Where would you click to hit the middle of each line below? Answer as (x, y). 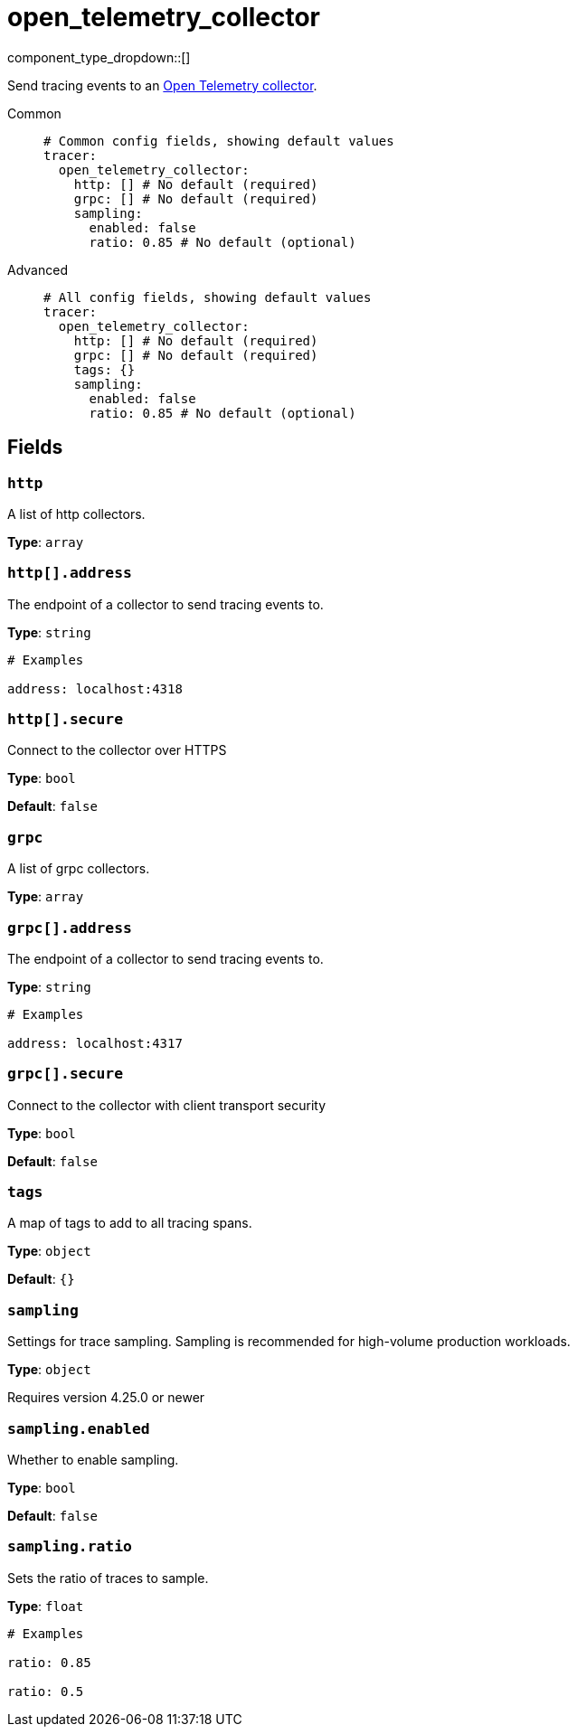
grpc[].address (70, 928)
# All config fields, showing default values (208, 297)
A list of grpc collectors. (79, 869)
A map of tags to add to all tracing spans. (130, 1223)
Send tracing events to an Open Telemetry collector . (162, 85)
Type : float (46, 1606)
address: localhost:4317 (95, 1043)
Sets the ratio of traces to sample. (108, 1578)
